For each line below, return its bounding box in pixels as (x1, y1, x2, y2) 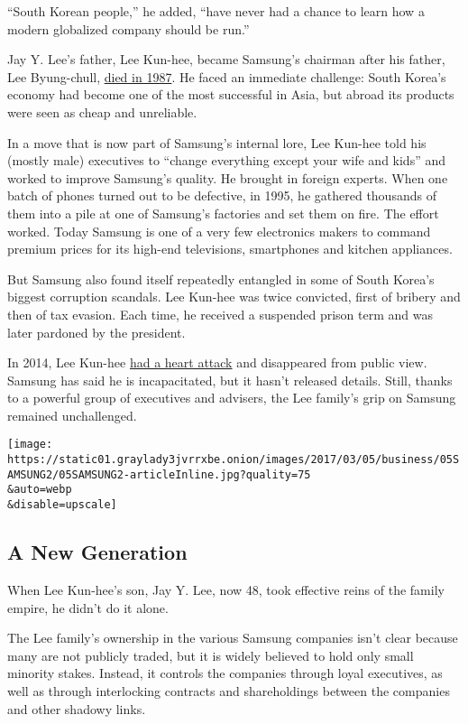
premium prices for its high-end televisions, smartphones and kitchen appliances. (7, 239, 453, 258)
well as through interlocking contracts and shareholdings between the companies (7, 681, 450, 700)
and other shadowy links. (7, 699, 146, 718)
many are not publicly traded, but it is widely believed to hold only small (7, 645, 414, 664)
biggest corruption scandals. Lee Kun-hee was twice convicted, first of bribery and (7, 287, 461, 306)
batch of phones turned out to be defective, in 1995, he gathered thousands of (7, 186, 436, 205)
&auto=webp (7, 483, 72, 497)
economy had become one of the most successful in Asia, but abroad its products (7, 85, 454, 104)
